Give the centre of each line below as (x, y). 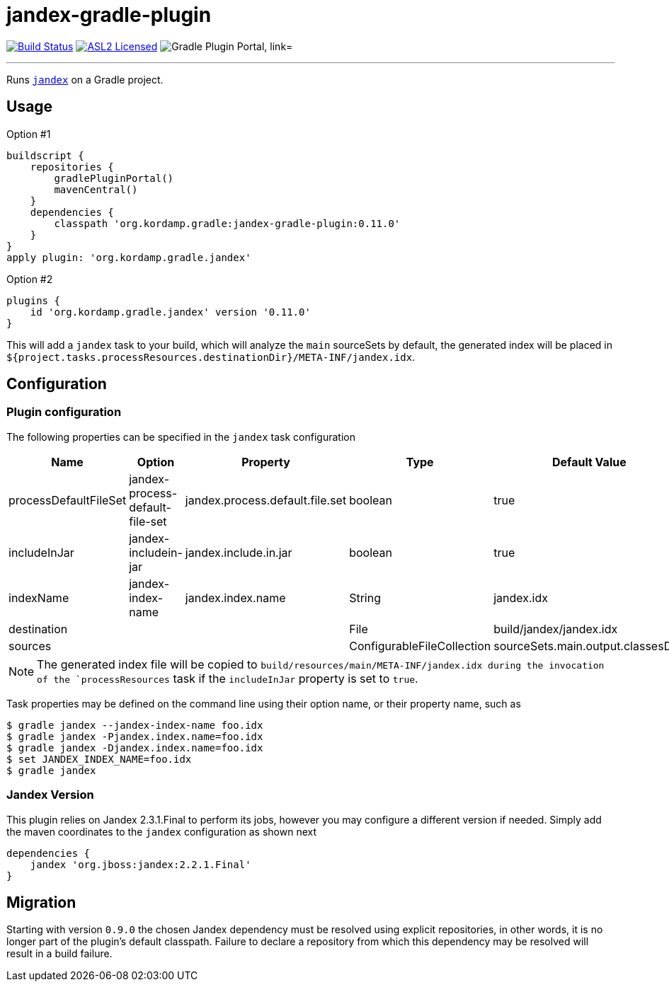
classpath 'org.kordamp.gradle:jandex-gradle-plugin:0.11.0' (227, 223)
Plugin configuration (64, 412)
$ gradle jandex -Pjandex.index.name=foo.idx (135, 736)
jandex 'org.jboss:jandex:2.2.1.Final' (141, 864)
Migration (41, 902)
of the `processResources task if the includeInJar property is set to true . (228, 678)
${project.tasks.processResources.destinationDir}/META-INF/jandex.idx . (211, 357)
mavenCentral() (96, 189)
